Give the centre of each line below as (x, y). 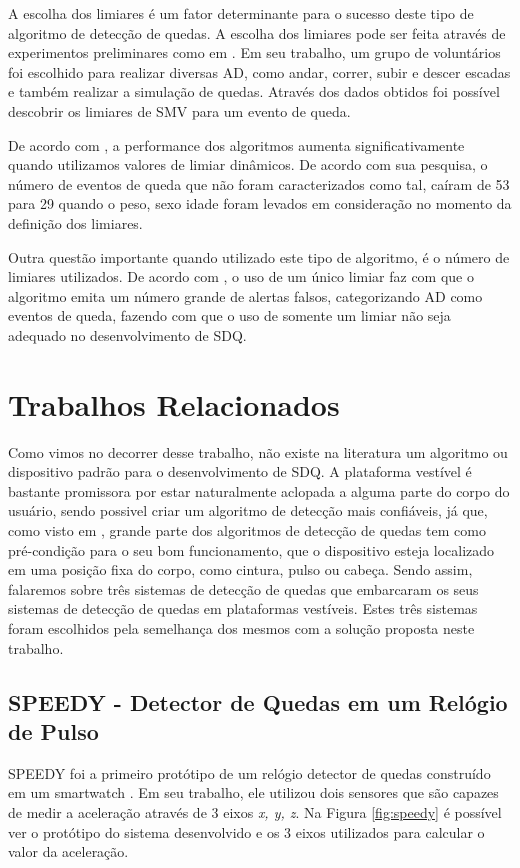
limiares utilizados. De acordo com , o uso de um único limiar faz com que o (241, 276)
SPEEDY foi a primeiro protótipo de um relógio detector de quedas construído (249, 772)
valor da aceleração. (68, 851)
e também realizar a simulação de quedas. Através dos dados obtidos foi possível (254, 91)
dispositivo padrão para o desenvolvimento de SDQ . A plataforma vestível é (240, 471)
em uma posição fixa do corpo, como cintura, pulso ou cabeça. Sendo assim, (240, 569)
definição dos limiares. (75, 222)
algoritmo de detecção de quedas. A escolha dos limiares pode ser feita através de (257, 32)
